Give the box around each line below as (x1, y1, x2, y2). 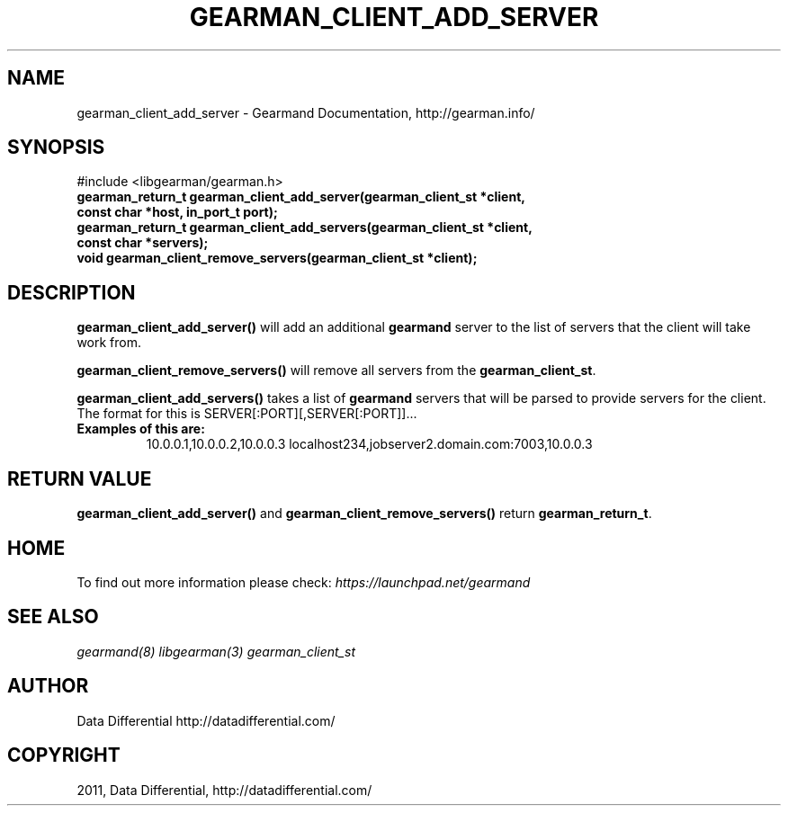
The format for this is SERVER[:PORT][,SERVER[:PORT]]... (76, 406, 417, 422)
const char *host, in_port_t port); (76, 204, 278, 220)
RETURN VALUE (7, 467, 152, 490)
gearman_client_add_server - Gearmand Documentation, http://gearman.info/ (76, 104, 535, 121)
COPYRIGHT (7, 744, 121, 767)
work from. (76, 335, 142, 351)
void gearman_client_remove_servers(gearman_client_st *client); (76, 250, 478, 266)
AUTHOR (7, 675, 89, 698)
